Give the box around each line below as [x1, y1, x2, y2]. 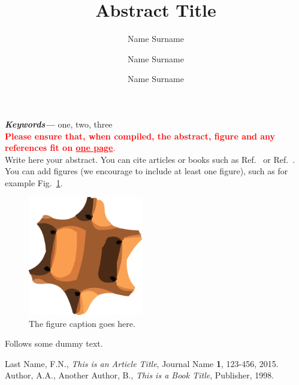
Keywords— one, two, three [5, 117, 113, 130]
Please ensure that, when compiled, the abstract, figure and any [5, 129, 276, 142]
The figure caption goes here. [29, 317, 135, 329]
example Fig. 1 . [5, 176, 63, 189]
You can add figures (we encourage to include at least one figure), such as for [5, 165, 288, 177]
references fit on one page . [5, 141, 116, 154]
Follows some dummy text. [5, 337, 103, 350]
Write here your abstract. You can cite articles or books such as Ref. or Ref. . [5, 153, 295, 165]
